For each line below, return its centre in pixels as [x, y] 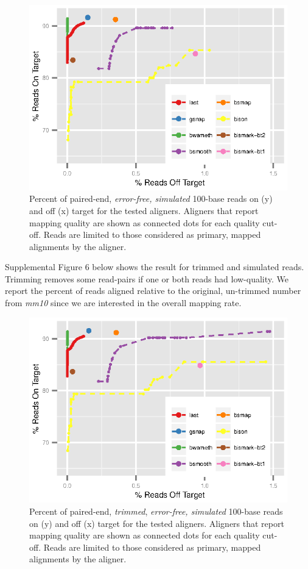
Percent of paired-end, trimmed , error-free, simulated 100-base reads [156, 511]
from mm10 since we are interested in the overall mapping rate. [123, 303]
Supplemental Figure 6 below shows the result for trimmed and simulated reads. [155, 267]
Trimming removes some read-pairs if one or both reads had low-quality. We [147, 278]
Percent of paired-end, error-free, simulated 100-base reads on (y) [151, 199]
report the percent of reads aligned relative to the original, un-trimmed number [153, 291]
